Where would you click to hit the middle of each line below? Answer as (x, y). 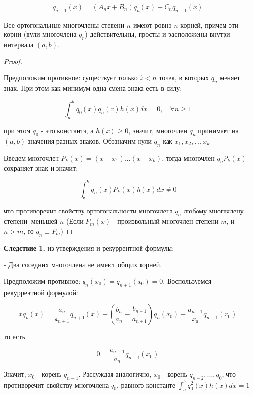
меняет (230, 77)
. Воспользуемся (187, 281)
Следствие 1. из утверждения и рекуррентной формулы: (89, 248)
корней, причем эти (210, 24)
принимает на (218, 131)
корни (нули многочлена (40, 34)
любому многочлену (213, 211)
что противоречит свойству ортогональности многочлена (88, 211)
